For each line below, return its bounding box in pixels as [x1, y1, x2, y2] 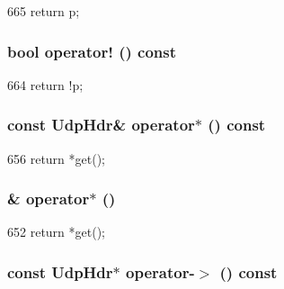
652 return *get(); [7, 222, 105, 241]
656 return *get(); [7, 149, 105, 167]
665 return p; [7, 2, 80, 20]
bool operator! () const [7, 40, 177, 62]
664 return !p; [7, 75, 84, 94]
